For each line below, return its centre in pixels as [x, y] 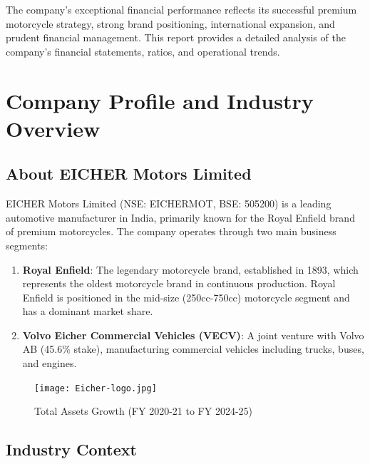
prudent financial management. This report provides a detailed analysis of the [176, 37]
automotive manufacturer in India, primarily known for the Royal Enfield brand [180, 217]
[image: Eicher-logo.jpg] [96, 388]
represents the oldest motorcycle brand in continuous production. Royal [179, 283]
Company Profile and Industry [160, 100]
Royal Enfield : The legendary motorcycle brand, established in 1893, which [190, 269]
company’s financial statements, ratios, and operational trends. [143, 51]
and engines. [50, 363]
